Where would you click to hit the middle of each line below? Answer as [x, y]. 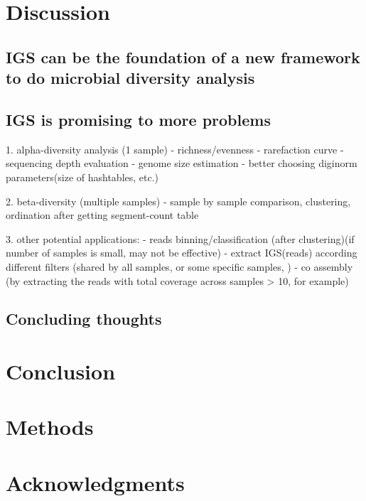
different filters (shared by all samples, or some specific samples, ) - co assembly [179, 266]
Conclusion [61, 371]
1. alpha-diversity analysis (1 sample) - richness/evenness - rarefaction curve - [175, 149]
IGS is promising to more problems [138, 119]
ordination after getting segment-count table [102, 215]
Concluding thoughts [84, 319]
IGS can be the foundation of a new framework [183, 56]
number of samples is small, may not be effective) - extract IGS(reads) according [182, 253]
